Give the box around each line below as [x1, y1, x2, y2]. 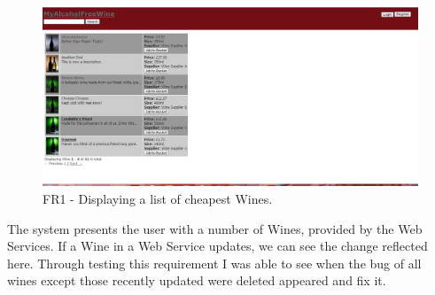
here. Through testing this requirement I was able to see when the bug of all [7, 253, 422, 272]
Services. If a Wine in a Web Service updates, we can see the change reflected [7, 237, 428, 255]
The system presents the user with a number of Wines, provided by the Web [7, 219, 423, 237]
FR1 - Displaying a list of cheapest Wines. [43, 190, 273, 208]
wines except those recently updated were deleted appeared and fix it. [7, 271, 386, 290]
